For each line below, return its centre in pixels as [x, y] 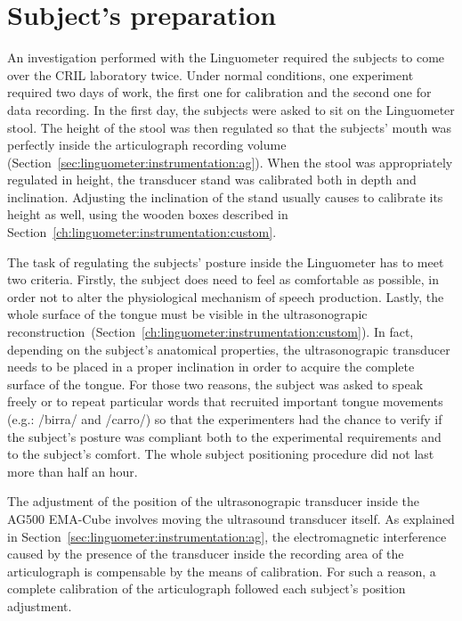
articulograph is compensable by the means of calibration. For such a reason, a [222, 571]
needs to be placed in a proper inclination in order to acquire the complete [211, 367]
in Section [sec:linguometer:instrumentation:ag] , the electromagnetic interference [227, 536]
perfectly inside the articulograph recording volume [147, 145]
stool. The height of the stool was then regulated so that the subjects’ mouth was [230, 127]
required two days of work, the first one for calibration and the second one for [219, 92]
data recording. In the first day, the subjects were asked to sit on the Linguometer [231, 109]
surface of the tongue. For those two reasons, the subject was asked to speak [215, 384]
